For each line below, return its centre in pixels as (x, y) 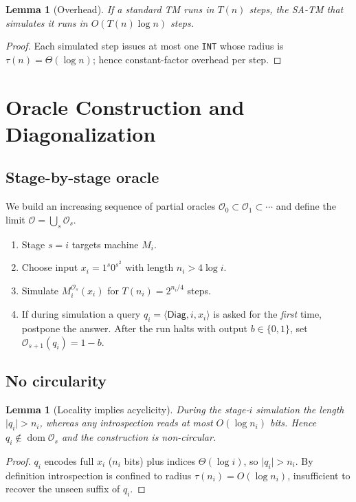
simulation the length (300, 409)
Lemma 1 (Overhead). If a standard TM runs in (110, 9)
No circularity (56, 381)
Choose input (50, 267)
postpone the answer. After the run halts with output (135, 328)
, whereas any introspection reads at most (126, 423)
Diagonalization (81, 133)
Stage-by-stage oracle (82, 177)
